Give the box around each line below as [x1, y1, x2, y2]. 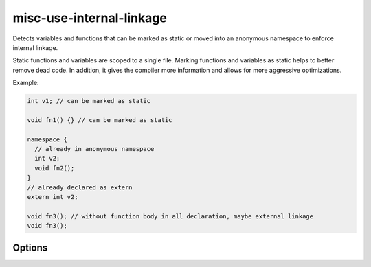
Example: [12, 79, 39, 87]
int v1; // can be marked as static [27, 97, 151, 105]
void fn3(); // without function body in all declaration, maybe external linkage [27, 212, 314, 220]
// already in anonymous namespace [34, 145, 155, 153]
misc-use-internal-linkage [12, 10, 168, 25]
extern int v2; [27, 193, 78, 200]
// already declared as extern [27, 183, 133, 191]
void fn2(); [34, 164, 75, 172]
